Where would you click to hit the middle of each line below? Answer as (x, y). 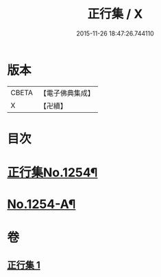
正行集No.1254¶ (52, 173)
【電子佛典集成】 (67, 93)
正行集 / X (115, 14)
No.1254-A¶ (41, 204)
